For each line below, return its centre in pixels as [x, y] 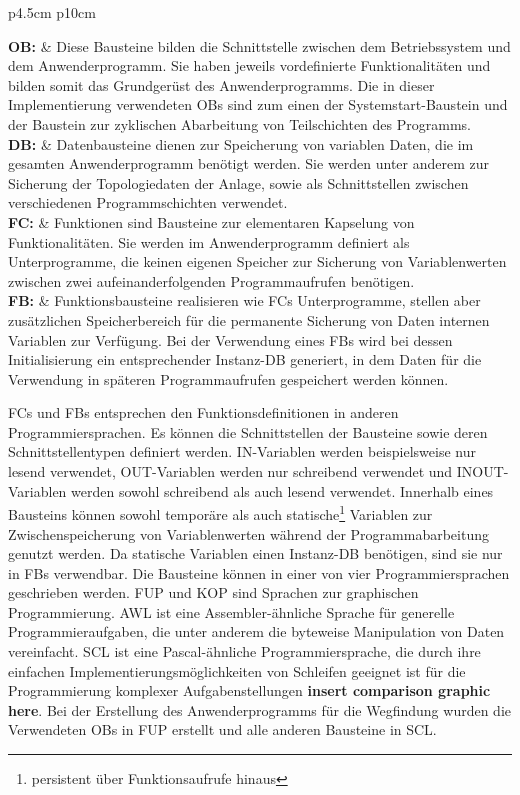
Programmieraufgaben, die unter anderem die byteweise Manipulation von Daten [256, 631]
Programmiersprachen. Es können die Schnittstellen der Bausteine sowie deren [248, 431]
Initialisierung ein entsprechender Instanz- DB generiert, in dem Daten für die [245, 359]
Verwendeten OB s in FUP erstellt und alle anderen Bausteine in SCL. [222, 729]
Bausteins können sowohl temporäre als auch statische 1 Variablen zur [220, 512]
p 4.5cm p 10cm [52, 12]
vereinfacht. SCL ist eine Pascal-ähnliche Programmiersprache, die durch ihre [244, 651]
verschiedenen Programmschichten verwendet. [148, 202]
